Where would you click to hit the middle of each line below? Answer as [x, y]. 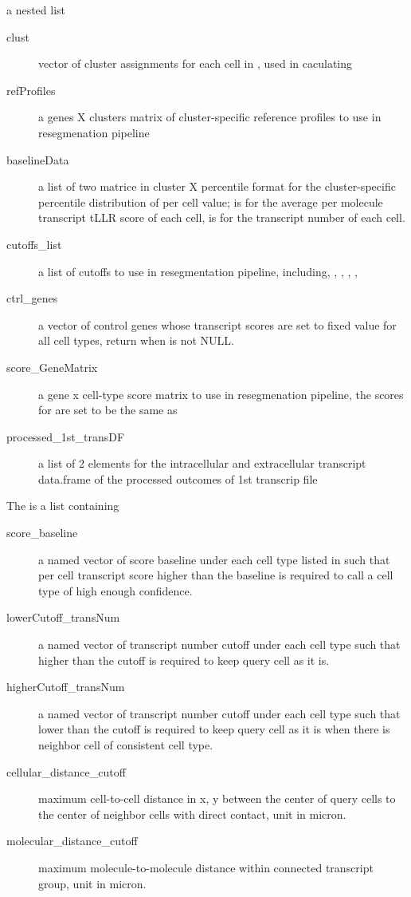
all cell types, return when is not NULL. [137, 340]
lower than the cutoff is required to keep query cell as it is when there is [214, 729]
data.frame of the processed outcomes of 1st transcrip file [178, 478]
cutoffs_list [34, 244]
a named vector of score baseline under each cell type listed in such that [214, 559]
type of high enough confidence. [115, 590]
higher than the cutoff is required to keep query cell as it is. [184, 660]
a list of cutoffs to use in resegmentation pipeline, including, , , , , [198, 271]
